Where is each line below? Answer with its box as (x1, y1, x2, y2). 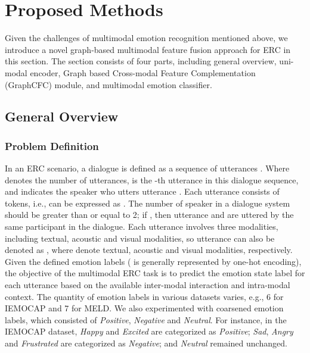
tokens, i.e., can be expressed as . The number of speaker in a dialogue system (5, 196, 290, 209)
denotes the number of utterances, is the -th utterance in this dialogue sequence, (5, 173, 299, 186)
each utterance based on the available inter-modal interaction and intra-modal (5, 279, 290, 291)
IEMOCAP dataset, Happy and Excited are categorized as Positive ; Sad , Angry (5, 325, 293, 338)
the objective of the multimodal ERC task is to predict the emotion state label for (5, 267, 305, 279)
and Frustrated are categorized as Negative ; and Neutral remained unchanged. (5, 337, 287, 349)
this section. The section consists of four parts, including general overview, (5, 55, 277, 67)
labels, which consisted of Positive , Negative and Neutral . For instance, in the (5, 313, 287, 326)
